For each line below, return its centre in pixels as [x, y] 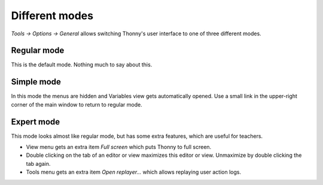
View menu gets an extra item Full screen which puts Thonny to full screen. [119, 147]
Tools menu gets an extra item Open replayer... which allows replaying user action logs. [134, 172]
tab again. [38, 163]
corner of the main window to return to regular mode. [77, 104]
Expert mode [36, 122]
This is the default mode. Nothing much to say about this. [82, 65]
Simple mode [36, 82]
